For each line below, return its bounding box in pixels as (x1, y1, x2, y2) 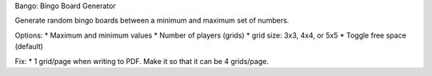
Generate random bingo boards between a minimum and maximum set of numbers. (14, 16, 290, 26)
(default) (14, 42, 44, 51)
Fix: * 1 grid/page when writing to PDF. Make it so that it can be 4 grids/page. (14, 56, 270, 66)
